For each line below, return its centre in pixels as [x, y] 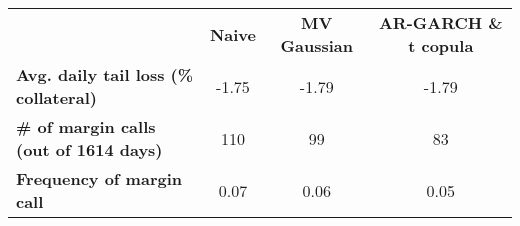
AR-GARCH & [440, 22]
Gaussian [316, 45]
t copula [441, 45]
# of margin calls [86, 126]
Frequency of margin [99, 178]
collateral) [56, 97]
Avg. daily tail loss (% [105, 74]
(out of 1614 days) [89, 149]
